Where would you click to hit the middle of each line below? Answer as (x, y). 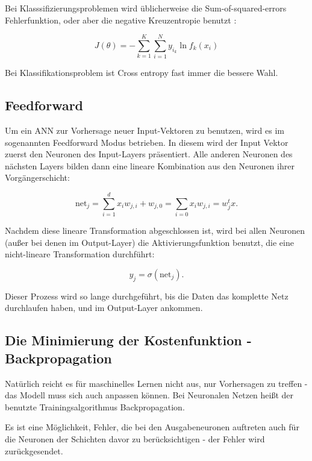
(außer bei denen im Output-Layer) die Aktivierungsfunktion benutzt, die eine (149, 242)
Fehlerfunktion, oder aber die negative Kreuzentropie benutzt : (121, 20)
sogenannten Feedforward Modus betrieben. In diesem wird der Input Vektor (147, 142)
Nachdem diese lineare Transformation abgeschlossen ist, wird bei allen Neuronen (155, 230)
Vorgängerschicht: (37, 177)
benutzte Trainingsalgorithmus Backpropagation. (95, 406)
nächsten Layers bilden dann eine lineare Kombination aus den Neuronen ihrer (150, 165)
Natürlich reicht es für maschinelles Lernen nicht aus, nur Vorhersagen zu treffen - (156, 383)
